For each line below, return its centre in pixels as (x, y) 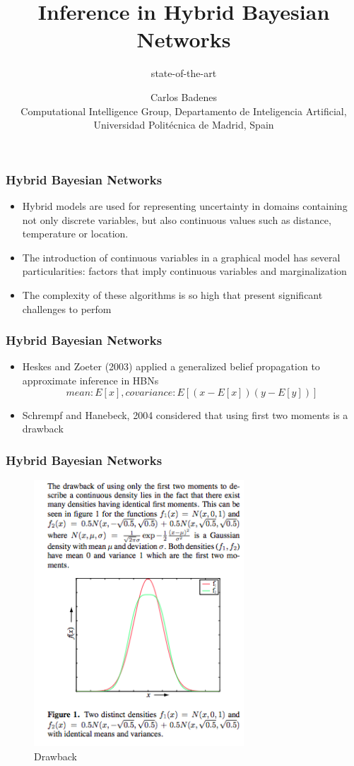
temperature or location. (75, 234)
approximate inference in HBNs (90, 380)
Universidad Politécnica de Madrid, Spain (184, 125)
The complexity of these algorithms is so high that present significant (172, 294)
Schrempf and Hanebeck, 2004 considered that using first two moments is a (185, 414)
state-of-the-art (184, 73)
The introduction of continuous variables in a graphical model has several (181, 257)
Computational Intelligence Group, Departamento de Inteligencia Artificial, (184, 111)
